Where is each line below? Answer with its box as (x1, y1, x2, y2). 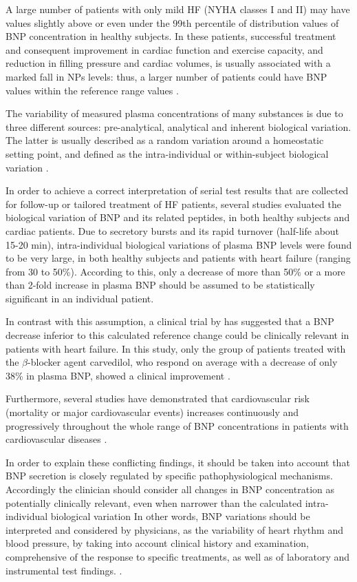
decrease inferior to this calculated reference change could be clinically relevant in (6, 328, 349, 342)
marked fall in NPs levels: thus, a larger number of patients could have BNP (6, 69, 327, 83)
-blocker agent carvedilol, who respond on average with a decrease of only (28, 355, 338, 369)
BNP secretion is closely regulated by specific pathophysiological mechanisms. (6, 468, 333, 483)
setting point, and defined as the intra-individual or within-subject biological (6, 146, 329, 160)
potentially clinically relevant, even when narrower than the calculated (6, 495, 303, 510)
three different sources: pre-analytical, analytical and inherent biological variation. (6, 119, 351, 134)
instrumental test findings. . (6, 563, 122, 577)
